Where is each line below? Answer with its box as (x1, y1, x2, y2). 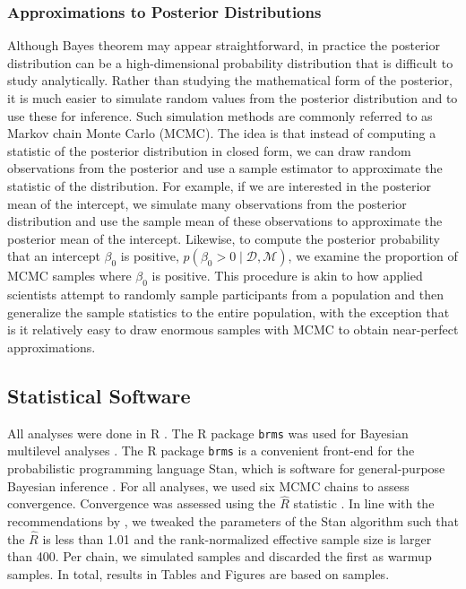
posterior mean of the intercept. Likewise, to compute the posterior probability (7, 229, 440, 247)
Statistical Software (7, 381, 191, 409)
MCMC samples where (7, 266, 132, 285)
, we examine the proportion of (288, 247, 458, 265)
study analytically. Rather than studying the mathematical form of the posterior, (7, 71, 453, 90)
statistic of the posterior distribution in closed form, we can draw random (7, 141, 411, 160)
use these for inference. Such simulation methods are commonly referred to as (7, 106, 433, 125)
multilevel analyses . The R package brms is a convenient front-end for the (7, 441, 415, 460)
